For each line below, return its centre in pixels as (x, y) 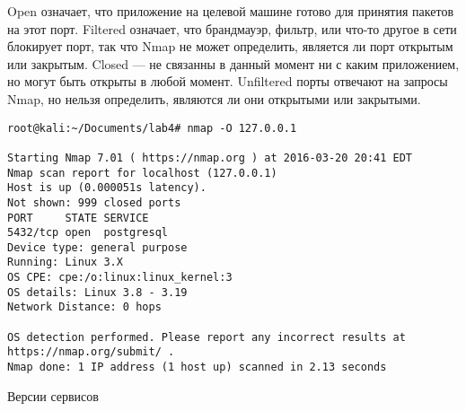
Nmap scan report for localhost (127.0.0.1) (142, 173)
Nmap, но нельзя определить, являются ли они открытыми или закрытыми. (214, 98)
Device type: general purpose (97, 247)
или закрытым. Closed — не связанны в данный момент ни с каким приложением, (233, 63)
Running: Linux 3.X (65, 262)
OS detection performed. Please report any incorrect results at (207, 337)
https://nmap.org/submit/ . (91, 352)
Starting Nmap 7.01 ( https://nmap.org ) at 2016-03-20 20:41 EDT (210, 157)
